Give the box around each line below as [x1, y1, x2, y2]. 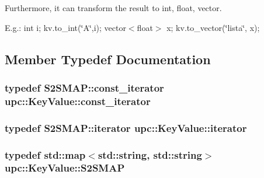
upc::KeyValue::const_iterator [5, 93, 151, 108]
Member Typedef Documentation [5, 50, 211, 68]
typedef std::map [5, 147, 86, 162]
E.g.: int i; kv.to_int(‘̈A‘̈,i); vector [5, 21, 126, 33]
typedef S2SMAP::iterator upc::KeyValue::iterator [5, 120, 247, 135]
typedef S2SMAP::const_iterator [5, 80, 164, 95]
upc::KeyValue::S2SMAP [5, 160, 125, 175]
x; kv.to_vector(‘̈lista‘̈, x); [166, 21, 260, 33]
